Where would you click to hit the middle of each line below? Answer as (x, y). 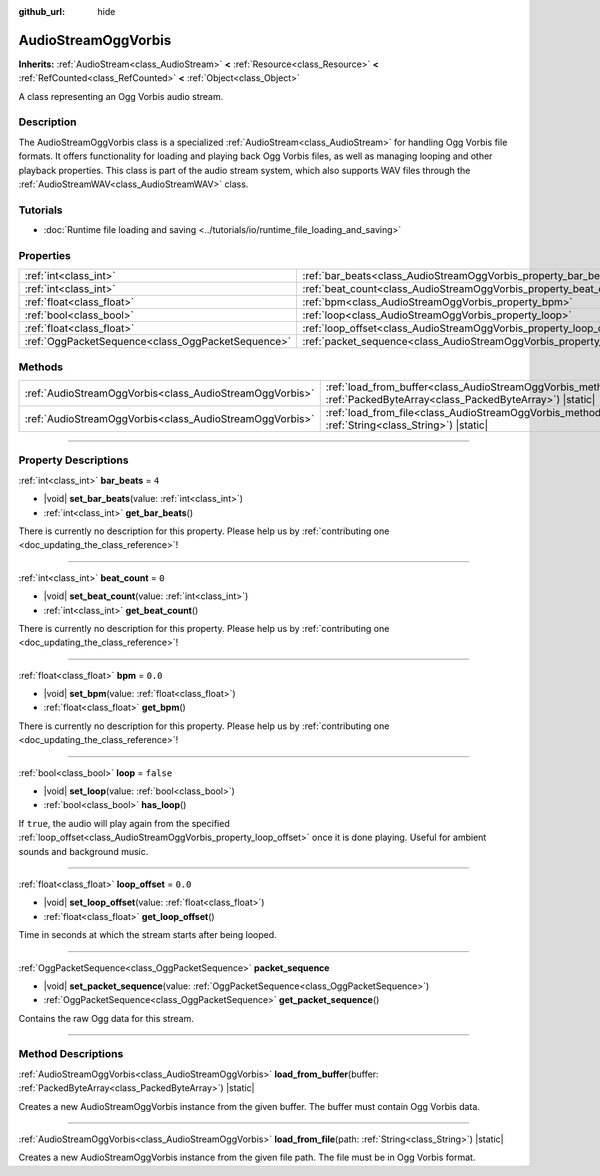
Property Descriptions (73, 460)
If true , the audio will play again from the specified (124, 823)
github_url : (41, 11)
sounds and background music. (83, 851)
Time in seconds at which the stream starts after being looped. (147, 935)
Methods (41, 367)
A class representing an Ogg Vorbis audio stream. (121, 96)
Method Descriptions (71, 1054)
